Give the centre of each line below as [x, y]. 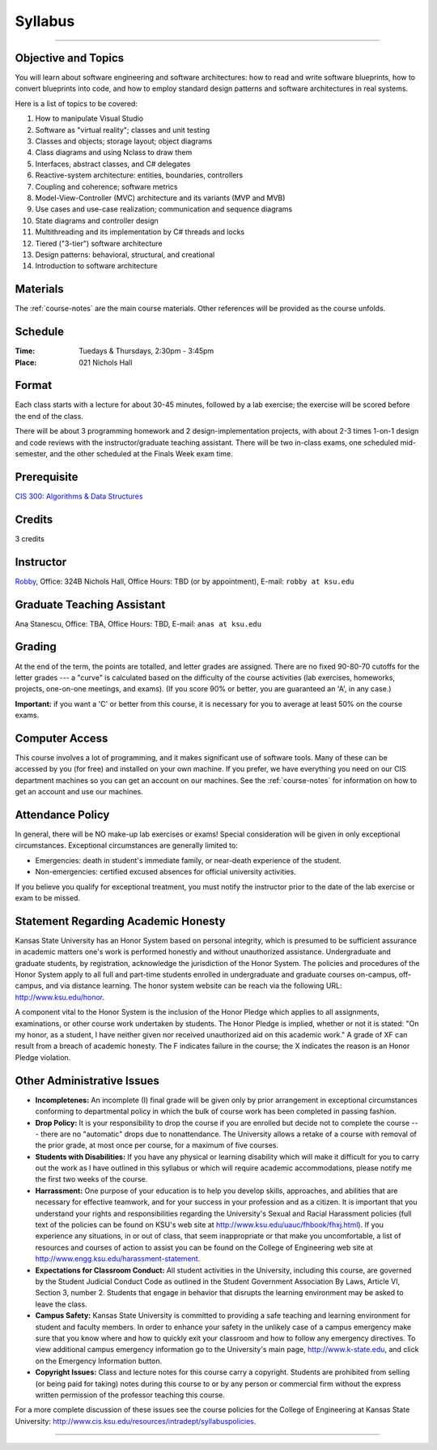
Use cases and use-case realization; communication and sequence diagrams [164, 209]
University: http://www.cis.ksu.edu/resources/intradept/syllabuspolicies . [136, 1421]
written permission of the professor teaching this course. [130, 1395]
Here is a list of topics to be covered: [76, 103]
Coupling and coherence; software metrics [106, 186]
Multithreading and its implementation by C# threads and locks [140, 232]
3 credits [30, 538]
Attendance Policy [62, 815]
